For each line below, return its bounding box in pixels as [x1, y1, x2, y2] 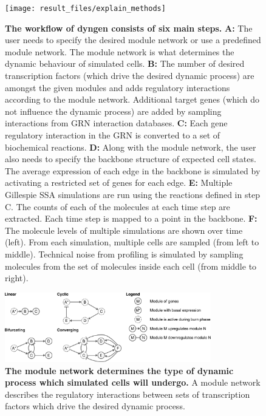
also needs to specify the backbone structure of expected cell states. [5, 152, 256, 165]
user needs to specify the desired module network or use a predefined [5, 33, 261, 46]
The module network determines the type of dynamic [5, 364, 234, 377]
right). [5, 271, 29, 284]
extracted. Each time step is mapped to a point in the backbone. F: [5, 212, 257, 225]
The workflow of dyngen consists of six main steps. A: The [5, 21, 253, 34]
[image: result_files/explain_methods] [5, 4, 166, 13]
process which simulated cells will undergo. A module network [5, 376, 261, 389]
